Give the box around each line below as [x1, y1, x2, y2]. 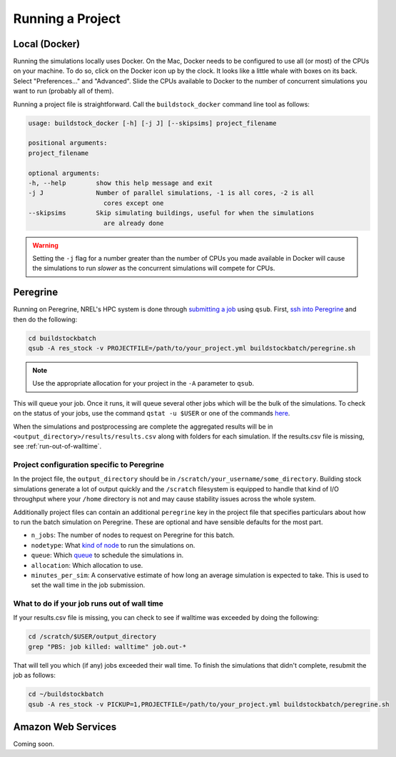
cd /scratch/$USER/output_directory [28, 633, 157, 641]
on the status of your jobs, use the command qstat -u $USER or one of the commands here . [13, 409, 290, 418]
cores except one [103, 199, 164, 207]
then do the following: [13, 315, 78, 324]
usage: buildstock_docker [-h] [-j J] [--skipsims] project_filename [28, 119, 277, 127]
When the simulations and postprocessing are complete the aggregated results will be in [13, 422, 273, 431]
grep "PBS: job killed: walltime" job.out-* [28, 643, 187, 651]
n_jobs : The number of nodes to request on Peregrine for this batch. [31, 531, 235, 539]
